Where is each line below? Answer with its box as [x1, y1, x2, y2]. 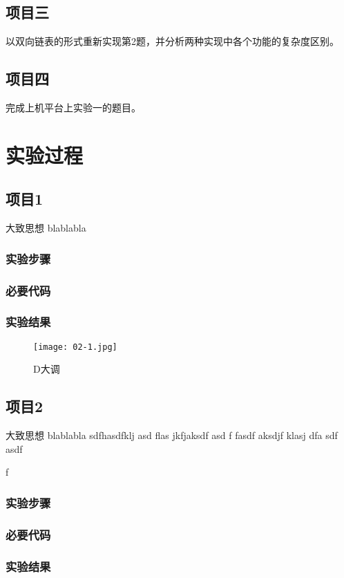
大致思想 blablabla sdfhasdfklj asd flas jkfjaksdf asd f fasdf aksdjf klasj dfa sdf [6, 428, 338, 442]
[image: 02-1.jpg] [33, 342, 117, 352]
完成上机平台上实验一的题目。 [6, 100, 141, 114]
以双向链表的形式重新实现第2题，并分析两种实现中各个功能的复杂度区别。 [6, 34, 339, 48]
